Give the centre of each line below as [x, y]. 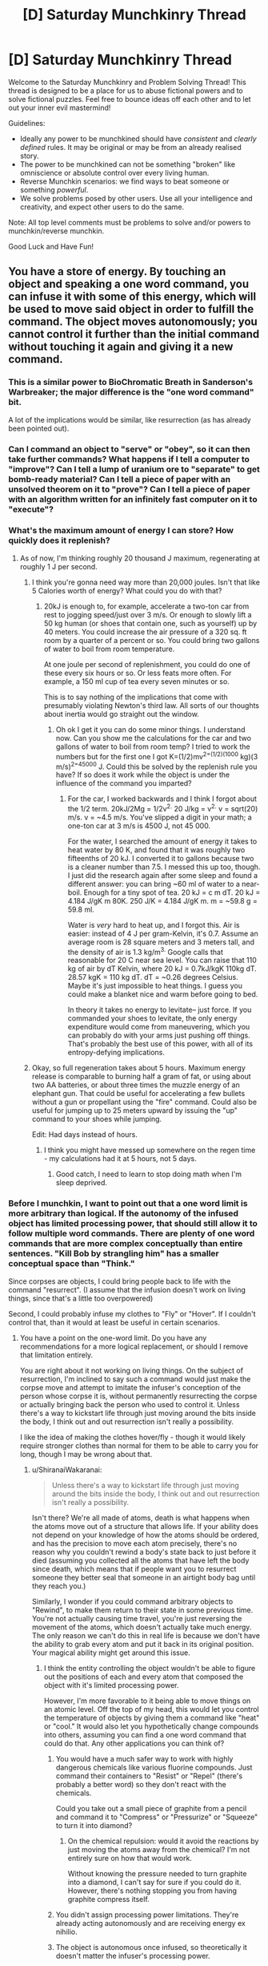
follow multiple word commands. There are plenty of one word [132, 1234]
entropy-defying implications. [116, 1053]
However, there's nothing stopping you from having [152, 1891]
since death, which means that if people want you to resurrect [134, 1568]
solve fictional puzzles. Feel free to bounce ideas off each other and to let [130, 99]
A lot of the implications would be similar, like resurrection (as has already [130, 419]
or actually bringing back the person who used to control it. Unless [130, 1404]
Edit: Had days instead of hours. [85, 1135]
